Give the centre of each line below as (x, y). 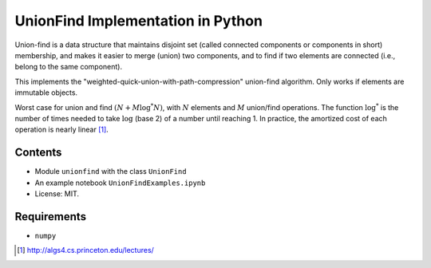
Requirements (51, 217)
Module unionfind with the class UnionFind (111, 171)
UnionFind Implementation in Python (139, 21)
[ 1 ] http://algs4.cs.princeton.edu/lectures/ (86, 250)
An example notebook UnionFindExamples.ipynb (120, 183)
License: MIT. (57, 193)
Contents (38, 153)
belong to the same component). (69, 67)
